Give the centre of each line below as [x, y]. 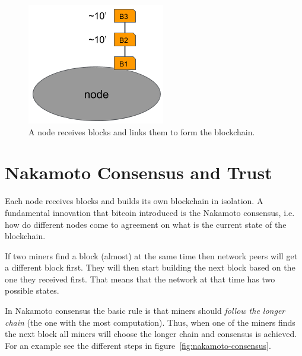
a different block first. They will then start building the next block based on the [150, 267]
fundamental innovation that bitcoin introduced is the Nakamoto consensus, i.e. [150, 212]
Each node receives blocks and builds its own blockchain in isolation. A [134, 201]
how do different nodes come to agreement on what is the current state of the [146, 224]
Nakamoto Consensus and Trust [139, 172]
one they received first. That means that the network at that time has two [140, 279]
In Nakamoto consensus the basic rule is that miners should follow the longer [145, 311]
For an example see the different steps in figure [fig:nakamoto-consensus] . [138, 345]
